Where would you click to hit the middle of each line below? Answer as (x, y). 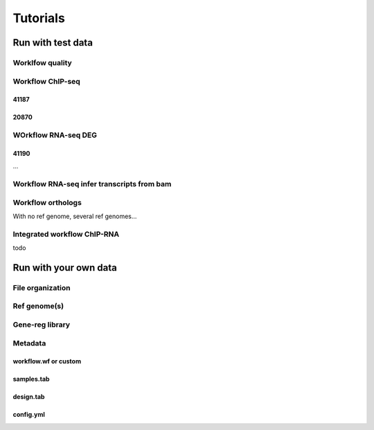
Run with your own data (65, 268)
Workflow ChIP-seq (47, 81)
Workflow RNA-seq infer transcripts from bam (92, 184)
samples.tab (31, 379)
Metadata (29, 343)
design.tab (29, 397)
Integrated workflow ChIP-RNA (66, 234)
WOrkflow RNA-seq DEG (55, 135)
